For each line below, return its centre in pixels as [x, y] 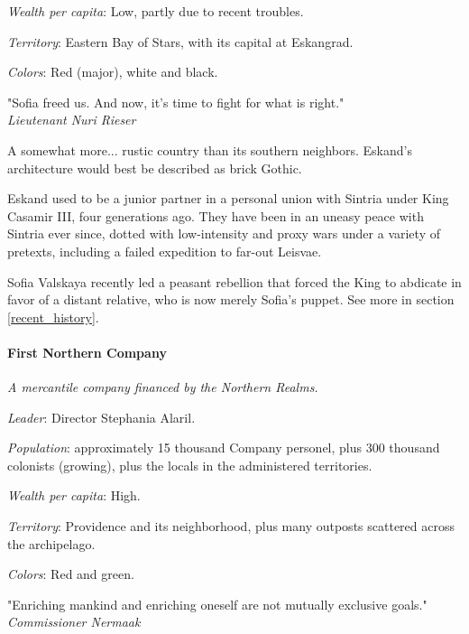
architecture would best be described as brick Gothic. [155, 168]
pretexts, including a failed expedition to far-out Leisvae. [165, 251]
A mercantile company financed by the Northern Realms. [163, 387]
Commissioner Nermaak [74, 622]
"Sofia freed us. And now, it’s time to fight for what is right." [176, 102]
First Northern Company [87, 352]
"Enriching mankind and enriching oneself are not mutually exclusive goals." [217, 604]
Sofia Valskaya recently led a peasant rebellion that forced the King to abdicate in [234, 281]
